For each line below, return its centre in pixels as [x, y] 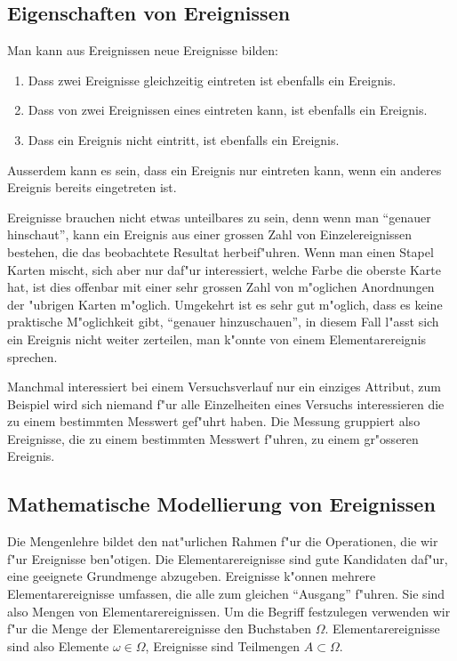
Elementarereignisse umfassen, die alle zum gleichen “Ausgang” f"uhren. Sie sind [226, 594]
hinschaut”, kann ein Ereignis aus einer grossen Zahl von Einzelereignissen [209, 234]
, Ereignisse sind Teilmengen [223, 645]
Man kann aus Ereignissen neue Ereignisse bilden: [143, 50]
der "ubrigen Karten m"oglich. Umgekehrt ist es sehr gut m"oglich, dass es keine [225, 304]
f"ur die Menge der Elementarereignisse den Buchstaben [160, 629]
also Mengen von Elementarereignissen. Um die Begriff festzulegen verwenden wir [229, 611]
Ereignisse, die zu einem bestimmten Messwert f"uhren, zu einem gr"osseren [213, 438]
